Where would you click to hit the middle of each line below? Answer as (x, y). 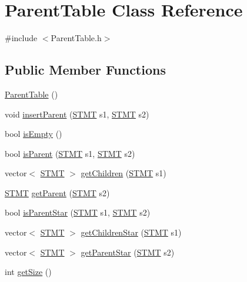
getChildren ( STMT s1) (123, 173)
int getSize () (28, 272)
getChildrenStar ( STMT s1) (131, 232)
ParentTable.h (76, 38)
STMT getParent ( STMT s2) (57, 192)
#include (21, 38)
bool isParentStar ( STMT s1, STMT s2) (78, 212)
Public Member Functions (85, 70)
